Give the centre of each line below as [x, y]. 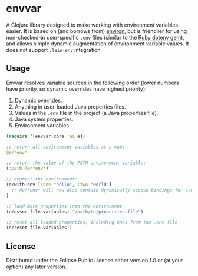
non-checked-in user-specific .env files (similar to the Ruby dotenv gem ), [95, 37]
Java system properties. [44, 119]
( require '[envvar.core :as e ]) [46, 136]
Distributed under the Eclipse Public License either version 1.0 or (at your [95, 260]
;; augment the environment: [42, 179]
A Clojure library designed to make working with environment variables [92, 25]
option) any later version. [36, 267]
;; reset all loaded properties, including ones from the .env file [92, 222]
